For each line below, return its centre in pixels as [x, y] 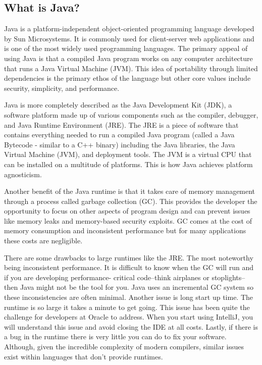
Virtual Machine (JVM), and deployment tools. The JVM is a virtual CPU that [128, 154]
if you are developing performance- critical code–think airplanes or [107, 277]
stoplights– [228, 277]
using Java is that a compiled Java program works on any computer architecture [128, 58]
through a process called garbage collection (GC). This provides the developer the [131, 201]
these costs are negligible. [43, 241]
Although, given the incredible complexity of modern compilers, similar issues [124, 347]
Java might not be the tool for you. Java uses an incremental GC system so [137, 287]
